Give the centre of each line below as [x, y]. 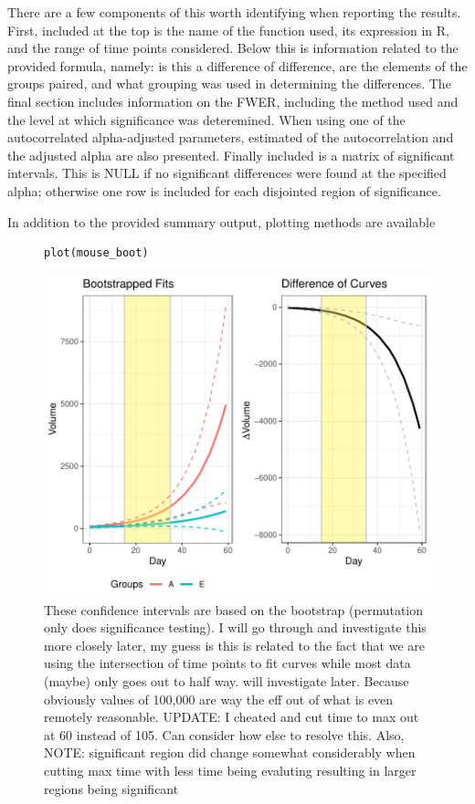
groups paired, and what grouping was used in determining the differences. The [229, 84]
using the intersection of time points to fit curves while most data [227, 663]
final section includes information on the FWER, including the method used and [233, 101]
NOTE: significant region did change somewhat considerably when [230, 752]
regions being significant [111, 788]
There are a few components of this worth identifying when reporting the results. [234, 12]
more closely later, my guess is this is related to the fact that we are [235, 645]
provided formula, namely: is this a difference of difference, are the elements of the [237, 65]
